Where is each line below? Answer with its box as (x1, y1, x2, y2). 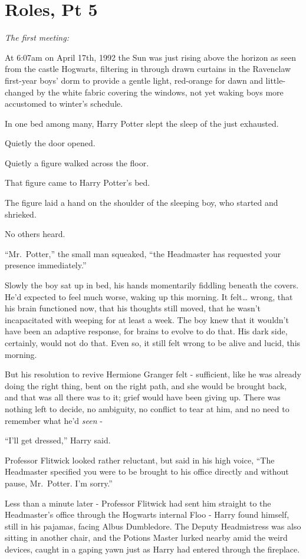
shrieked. (5, 208, 37, 220)
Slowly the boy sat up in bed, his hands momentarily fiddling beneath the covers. (5, 279, 299, 291)
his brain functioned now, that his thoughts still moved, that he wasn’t (5, 302, 261, 314)
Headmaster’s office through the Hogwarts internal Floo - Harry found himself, (5, 508, 289, 521)
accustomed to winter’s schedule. (5, 97, 123, 110)
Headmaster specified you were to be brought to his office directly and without (5, 465, 289, 478)
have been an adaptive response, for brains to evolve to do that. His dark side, (5, 325, 288, 337)
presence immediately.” (5, 259, 87, 271)
